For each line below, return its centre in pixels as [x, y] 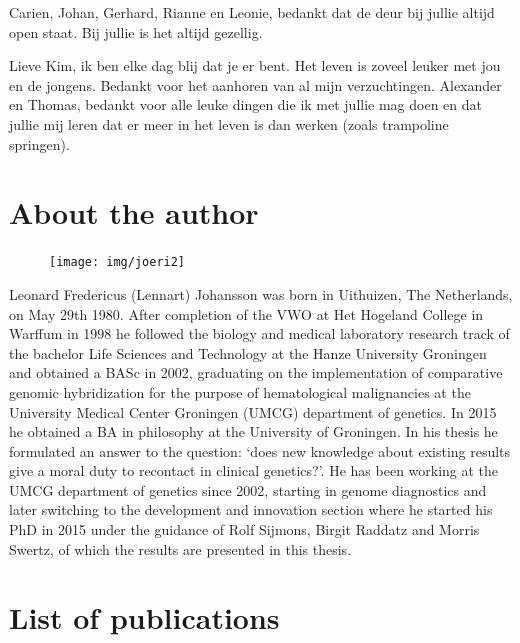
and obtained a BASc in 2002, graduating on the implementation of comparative [256, 372]
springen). [39, 143]
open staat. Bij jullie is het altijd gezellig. [136, 31]
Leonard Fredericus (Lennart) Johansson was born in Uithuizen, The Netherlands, [261, 293]
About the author [134, 212]
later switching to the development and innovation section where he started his [251, 509]
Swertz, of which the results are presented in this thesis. [180, 548]
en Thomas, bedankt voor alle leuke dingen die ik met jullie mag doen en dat [246, 104]
